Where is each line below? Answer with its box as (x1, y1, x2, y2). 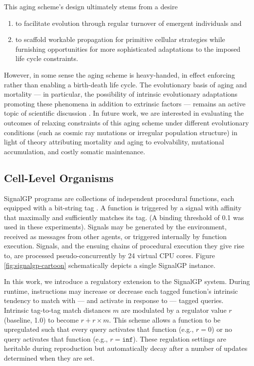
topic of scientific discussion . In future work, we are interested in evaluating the (4, 108, 244, 118)
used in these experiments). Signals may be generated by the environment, (4, 222, 227, 232)
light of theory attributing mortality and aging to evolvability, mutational (4, 137, 224, 147)
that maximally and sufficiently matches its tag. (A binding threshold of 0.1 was (4, 212, 244, 222)
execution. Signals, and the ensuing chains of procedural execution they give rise (4, 241, 244, 251)
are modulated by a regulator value (121, 305, 227, 315)
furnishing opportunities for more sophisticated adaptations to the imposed (15, 43, 241, 54)
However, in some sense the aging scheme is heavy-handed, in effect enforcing (4, 69, 235, 80)
